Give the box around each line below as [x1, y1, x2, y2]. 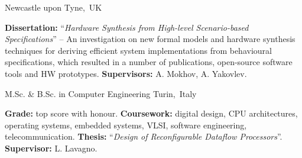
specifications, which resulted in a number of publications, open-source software [5, 56, 293, 68]
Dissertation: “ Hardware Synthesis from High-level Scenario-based [5, 21, 249, 33]
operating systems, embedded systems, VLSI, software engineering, [5, 118, 247, 131]
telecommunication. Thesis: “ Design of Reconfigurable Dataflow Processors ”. [5, 130, 282, 143]
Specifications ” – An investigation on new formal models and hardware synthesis [5, 33, 295, 45]
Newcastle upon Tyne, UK [5, 1, 102, 13]
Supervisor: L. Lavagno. [5, 141, 98, 154]
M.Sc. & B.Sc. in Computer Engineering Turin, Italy [5, 87, 197, 99]
